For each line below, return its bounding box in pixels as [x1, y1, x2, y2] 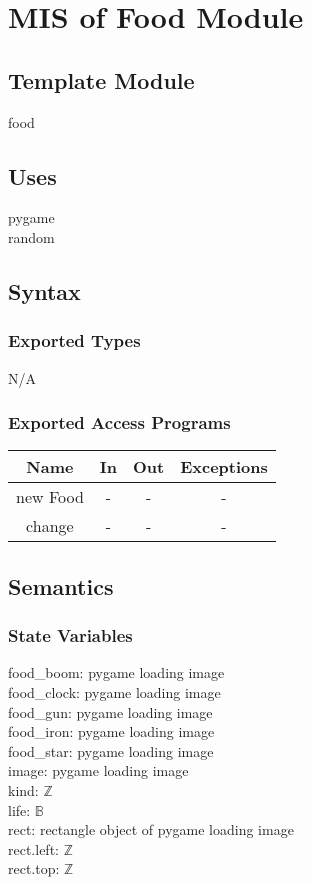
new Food [16, 485, 84, 509]
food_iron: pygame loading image [8, 721, 215, 742]
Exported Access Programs [8, 410, 231, 435]
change [26, 514, 74, 538]
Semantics [8, 570, 114, 601]
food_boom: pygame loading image [8, 662, 225, 683]
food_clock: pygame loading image [8, 681, 221, 702]
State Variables [8, 623, 133, 648]
